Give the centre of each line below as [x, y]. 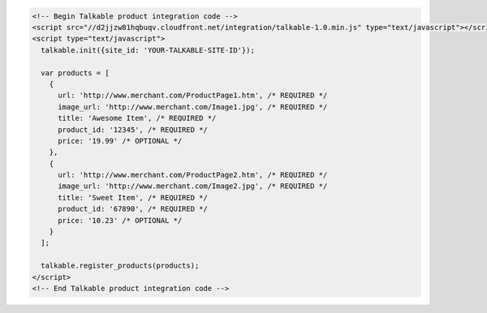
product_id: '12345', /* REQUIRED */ [133, 129]
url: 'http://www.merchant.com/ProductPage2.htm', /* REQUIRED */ [193, 175]
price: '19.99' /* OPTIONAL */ [120, 141]
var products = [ [75, 73]
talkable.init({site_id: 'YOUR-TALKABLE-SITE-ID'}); [148, 50]
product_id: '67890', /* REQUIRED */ [133, 209]
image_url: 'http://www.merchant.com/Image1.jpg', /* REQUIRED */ [193, 107]
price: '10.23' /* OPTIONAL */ [120, 220]
